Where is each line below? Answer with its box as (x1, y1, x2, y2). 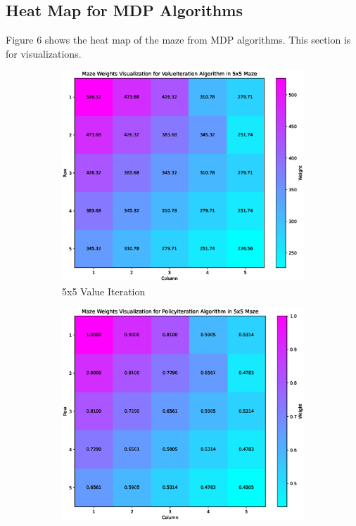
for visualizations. (6, 46, 82, 60)
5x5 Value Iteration (62, 283, 146, 298)
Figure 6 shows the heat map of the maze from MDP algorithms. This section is (6, 32, 351, 47)
